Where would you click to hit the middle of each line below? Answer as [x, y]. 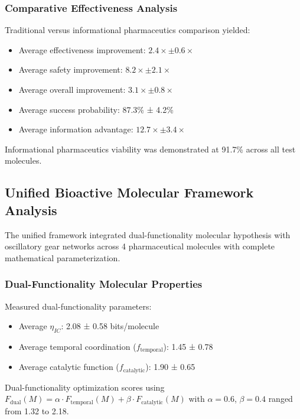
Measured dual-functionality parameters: [78, 306]
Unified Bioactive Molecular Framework [129, 192]
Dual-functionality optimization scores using [85, 387]
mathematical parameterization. [63, 257]
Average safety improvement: [71, 69]
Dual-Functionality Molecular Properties [104, 284]
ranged [281, 399]
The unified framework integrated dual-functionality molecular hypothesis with [148, 234]
